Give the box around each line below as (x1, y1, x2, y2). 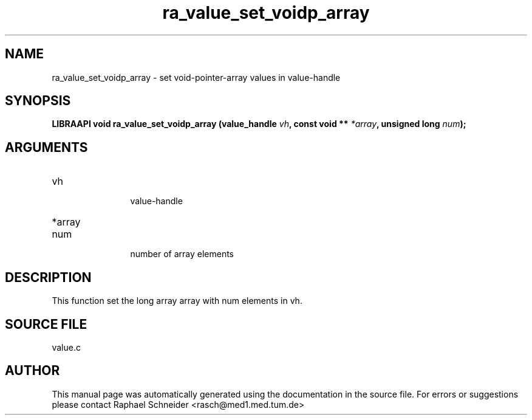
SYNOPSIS (5, 93, 71, 109)
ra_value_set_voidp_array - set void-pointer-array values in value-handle (52, 72, 341, 83)
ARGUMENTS (5, 139, 88, 155)
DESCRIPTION (5, 269, 92, 285)
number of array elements (130, 249, 234, 260)
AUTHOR (5, 363, 60, 379)
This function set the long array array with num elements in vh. (52, 295, 302, 306)
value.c (52, 342, 81, 353)
